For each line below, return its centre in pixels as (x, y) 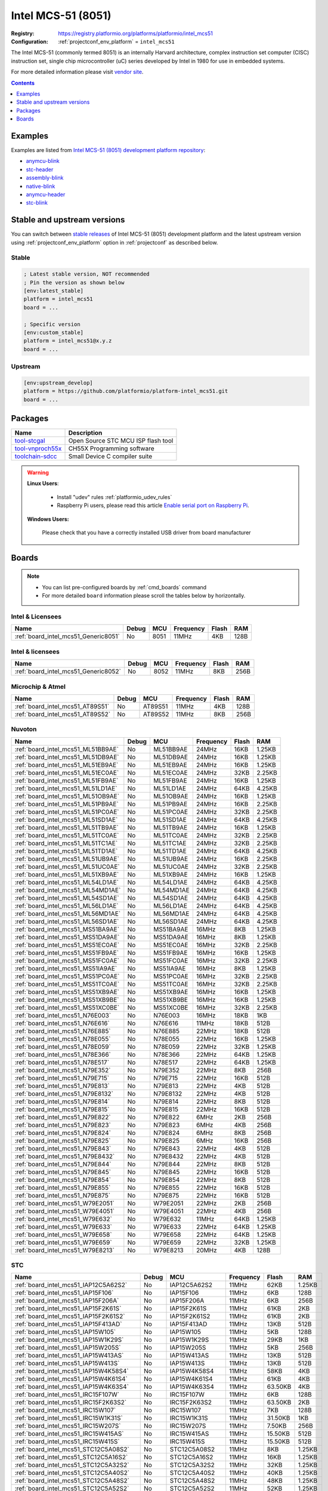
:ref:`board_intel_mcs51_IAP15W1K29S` (69, 1340)
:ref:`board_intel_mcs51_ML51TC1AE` (66, 843)
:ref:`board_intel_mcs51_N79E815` (62, 1109)
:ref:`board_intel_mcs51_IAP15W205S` (68, 1348)
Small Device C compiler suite (110, 456)
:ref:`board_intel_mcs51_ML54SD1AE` (67, 898)
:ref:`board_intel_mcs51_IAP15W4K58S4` (72, 1371)
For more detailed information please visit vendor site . (77, 72)
